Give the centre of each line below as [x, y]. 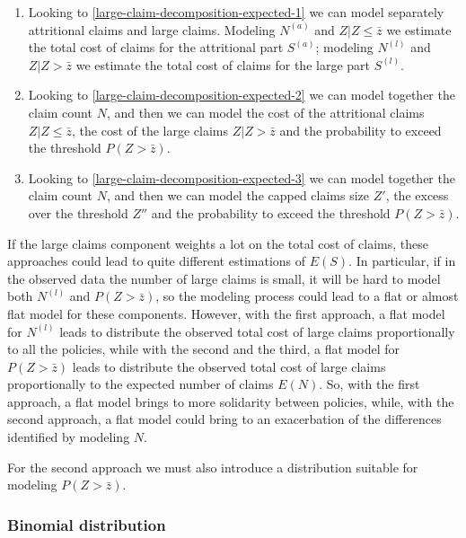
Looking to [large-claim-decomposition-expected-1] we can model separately [236, 12]
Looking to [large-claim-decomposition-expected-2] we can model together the [242, 95]
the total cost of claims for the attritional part [156, 47]
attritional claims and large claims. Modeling [152, 29]
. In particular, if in [402, 261]
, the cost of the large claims [150, 130]
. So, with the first [369, 384]
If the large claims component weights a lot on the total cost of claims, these [218, 243]
